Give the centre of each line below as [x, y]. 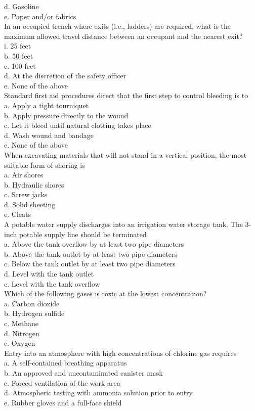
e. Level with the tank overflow [52, 283]
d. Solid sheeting [30, 204]
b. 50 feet [19, 55]
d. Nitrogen [22, 333]
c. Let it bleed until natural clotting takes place [78, 125]
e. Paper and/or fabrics [40, 16]
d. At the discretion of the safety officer [65, 76]
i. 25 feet [18, 46]
